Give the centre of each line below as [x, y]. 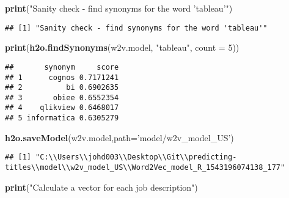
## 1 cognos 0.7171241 [62, 77]
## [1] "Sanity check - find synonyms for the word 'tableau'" [136, 28]
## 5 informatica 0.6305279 [62, 118]
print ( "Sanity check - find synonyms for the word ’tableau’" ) [119, 8]
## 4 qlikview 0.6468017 [62, 108]
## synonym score [62, 67]
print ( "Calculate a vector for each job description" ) [101, 187]
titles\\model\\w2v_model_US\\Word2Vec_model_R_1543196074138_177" [145, 168]
